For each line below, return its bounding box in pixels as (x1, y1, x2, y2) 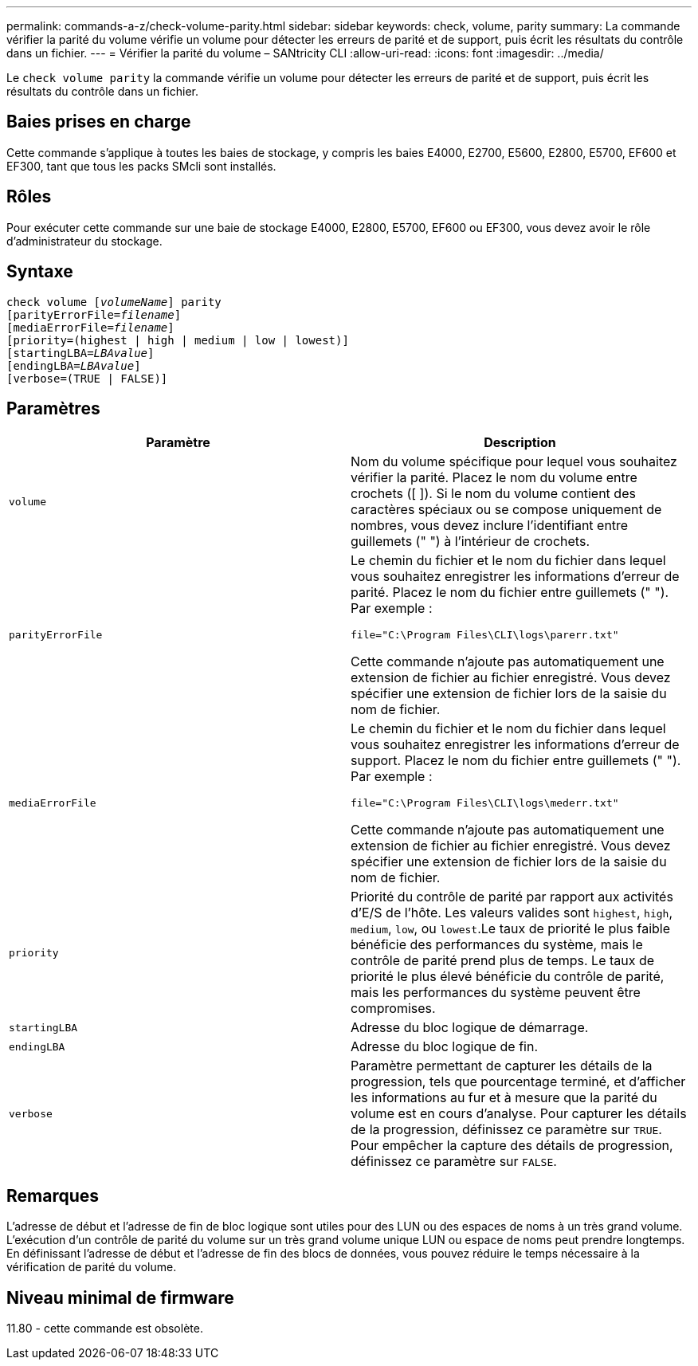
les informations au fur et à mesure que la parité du (351, 1089, 657, 1106)
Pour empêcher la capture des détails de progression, (351, 1137, 673, 1154)
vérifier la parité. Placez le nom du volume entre (351, 469, 637, 486)
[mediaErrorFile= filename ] (6, 320, 174, 334)
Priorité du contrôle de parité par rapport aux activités (351, 889, 673, 905)
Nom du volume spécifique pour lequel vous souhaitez (351, 453, 677, 470)
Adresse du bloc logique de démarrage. (351, 1019, 589, 1036)
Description (484, 434, 556, 451)
